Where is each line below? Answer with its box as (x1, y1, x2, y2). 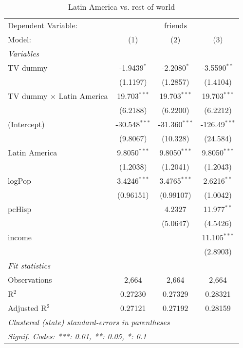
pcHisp (8, 203, 32, 214)
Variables (8, 48, 39, 59)
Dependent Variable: (8, 19, 77, 31)
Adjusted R (8, 302, 47, 313)
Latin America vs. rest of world (68, 1, 175, 12)
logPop (8, 175, 31, 186)
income (8, 232, 32, 243)
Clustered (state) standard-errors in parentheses (8, 316, 170, 328)
